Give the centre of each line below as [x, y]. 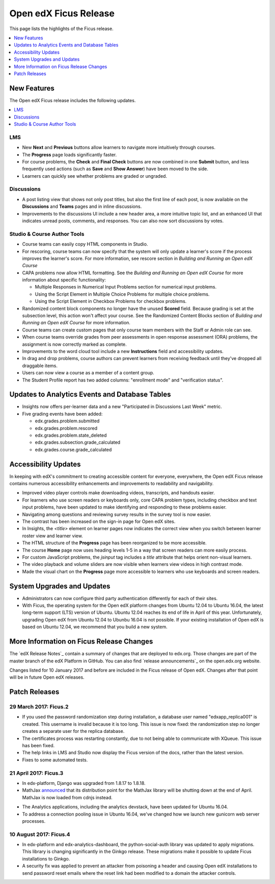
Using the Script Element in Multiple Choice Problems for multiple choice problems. [122, 294]
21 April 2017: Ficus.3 [36, 773]
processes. [34, 821]
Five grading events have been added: [62, 414]
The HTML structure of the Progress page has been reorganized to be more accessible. [114, 543]
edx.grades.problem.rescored [66, 428]
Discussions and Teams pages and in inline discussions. [82, 206]
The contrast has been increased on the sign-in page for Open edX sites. [99, 521]
